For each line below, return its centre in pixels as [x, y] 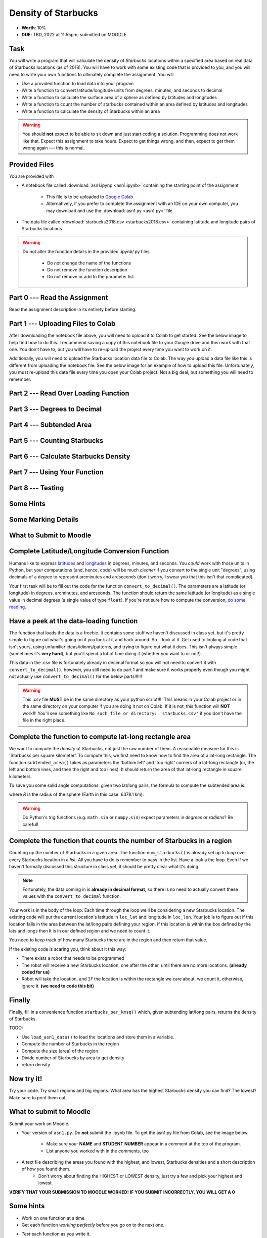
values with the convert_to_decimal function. [72, 896]
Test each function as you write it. [56, 1234]
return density [36, 1065]
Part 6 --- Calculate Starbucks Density [70, 456]
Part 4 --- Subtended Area [50, 425]
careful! [30, 824]
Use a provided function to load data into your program [78, 84]
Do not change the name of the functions [89, 263]
